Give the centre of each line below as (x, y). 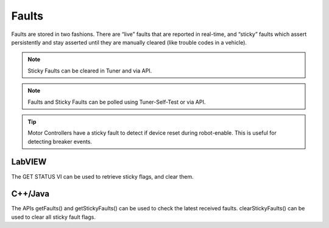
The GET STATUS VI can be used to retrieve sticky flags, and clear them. (103, 176)
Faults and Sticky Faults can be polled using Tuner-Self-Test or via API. (117, 102)
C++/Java (30, 194)
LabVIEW (29, 162)
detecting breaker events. (60, 141)
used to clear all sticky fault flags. (53, 217)
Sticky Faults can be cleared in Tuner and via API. (90, 71)
